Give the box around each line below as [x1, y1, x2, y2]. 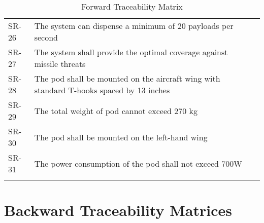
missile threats [34, 58, 86, 69]
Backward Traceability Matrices [4, 200, 232, 220]
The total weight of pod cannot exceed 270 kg [34, 104, 197, 117]
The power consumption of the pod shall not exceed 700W [34, 157, 242, 169]
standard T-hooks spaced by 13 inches [34, 84, 170, 96]
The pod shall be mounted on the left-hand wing [34, 131, 208, 143]
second [34, 31, 58, 43]
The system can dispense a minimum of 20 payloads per [34, 20, 234, 31]
